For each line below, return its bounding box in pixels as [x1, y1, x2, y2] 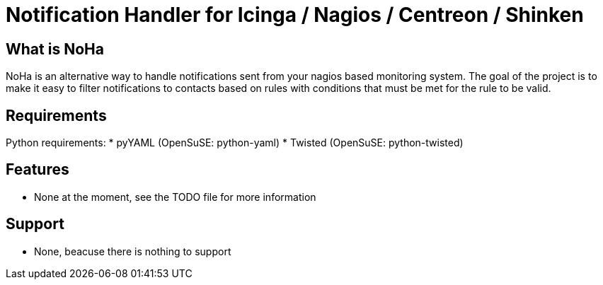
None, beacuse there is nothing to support [34, 245, 231, 257]
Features [6, 161, 69, 179]
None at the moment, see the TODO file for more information [34, 190, 316, 203]
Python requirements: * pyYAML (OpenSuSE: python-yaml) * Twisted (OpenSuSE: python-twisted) [6, 136, 464, 149]
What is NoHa [6, 40, 104, 58]
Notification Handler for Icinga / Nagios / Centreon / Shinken [6, 3, 584, 27]
